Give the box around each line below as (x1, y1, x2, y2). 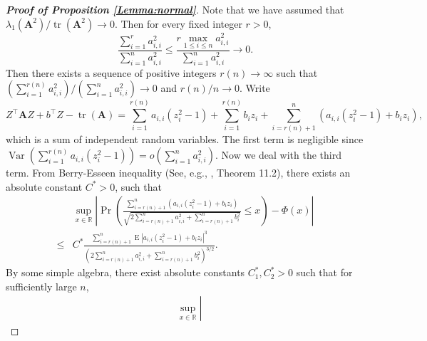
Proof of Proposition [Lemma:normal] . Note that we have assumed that (6, 2, 344, 16)
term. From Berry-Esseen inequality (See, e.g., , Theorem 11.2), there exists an (6, 165, 351, 180)
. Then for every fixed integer (114, 16, 242, 31)
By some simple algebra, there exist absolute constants (6, 265, 245, 280)
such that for (296, 265, 353, 280)
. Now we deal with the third (215, 147, 341, 162)
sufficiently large (6, 278, 77, 293)
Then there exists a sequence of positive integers (6, 65, 217, 80)
